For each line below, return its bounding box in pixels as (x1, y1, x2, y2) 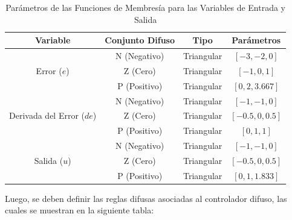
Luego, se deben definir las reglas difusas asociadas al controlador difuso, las (5, 192, 287, 204)
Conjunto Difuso (105, 34, 175, 46)
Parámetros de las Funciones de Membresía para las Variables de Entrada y (5, 1, 286, 13)
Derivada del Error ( (9, 109, 85, 122)
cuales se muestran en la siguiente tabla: (5, 204, 154, 216)
